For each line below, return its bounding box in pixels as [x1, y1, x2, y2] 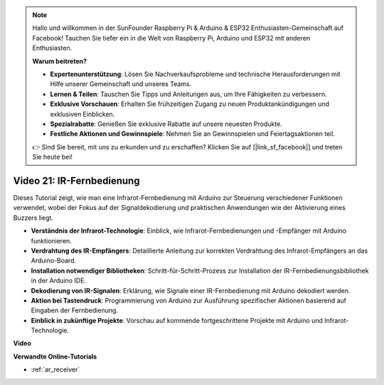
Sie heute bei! [32, 153, 73, 162]
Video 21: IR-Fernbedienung [13, 174, 140, 186]
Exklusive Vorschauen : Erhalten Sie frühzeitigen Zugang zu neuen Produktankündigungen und [50, 100, 330, 108]
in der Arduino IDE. [31, 276, 87, 285]
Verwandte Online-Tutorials [13, 352, 97, 361]
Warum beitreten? [32, 57, 87, 65]
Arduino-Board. [31, 256, 77, 265]
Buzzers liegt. [13, 213, 53, 222]
